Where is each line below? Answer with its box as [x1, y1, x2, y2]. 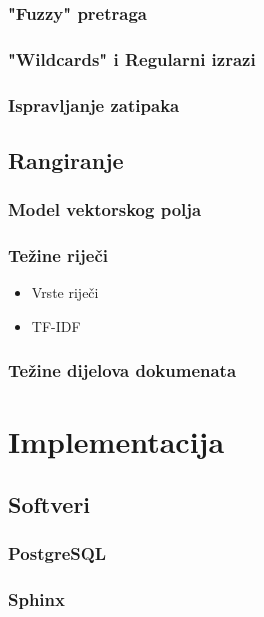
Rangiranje [8, 144, 124, 175]
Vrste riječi [31, 282, 99, 303]
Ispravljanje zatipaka [8, 92, 180, 117]
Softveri [8, 489, 91, 520]
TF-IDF [31, 315, 81, 336]
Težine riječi [8, 243, 108, 268]
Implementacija [8, 420, 225, 461]
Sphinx [8, 587, 65, 612]
